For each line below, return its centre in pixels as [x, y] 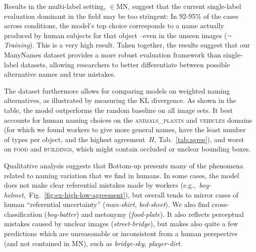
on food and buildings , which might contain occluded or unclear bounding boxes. [128, 149]
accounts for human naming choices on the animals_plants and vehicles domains [128, 120]
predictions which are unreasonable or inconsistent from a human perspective [121, 233]
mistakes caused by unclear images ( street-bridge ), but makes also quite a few [121, 224]
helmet [14, 194]
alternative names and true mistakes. [60, 74]
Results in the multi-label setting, [55, 6]
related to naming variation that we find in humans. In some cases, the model [122, 175]
